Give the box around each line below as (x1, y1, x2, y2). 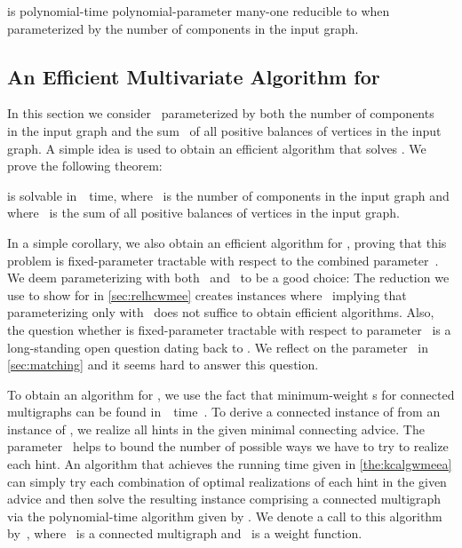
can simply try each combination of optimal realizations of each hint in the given (7, 472, 447, 490)
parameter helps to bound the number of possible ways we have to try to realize (7, 437, 449, 456)
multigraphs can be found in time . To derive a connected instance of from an (7, 402, 441, 421)
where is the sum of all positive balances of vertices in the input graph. (7, 203, 400, 222)
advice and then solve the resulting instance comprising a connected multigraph (7, 489, 442, 508)
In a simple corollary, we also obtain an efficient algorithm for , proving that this (7, 233, 447, 251)
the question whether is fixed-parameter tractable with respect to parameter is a (7, 320, 451, 338)
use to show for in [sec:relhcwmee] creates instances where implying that (7, 285, 407, 304)
